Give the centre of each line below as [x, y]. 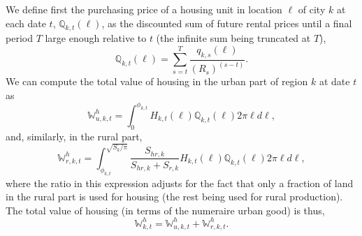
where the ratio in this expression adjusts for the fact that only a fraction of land [180, 183]
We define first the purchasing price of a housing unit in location [144, 9]
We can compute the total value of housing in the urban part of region [157, 81]
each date [26, 23]
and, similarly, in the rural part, [74, 136]
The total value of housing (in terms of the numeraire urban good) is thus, [165, 210]
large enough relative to [96, 38]
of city [312, 9]
